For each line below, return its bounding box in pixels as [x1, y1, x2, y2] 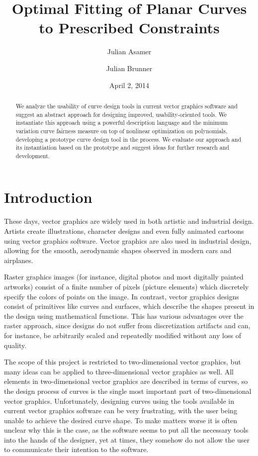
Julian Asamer [107, 46, 152, 57]
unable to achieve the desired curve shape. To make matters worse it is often [4, 415, 238, 425]
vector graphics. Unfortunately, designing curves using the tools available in [4, 395, 234, 406]
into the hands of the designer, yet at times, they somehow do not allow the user [4, 434, 250, 445]
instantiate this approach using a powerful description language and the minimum [15, 118, 228, 127]
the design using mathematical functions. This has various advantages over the [4, 310, 244, 321]
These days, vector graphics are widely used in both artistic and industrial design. [4, 216, 254, 226]
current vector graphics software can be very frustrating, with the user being [4, 405, 237, 416]
